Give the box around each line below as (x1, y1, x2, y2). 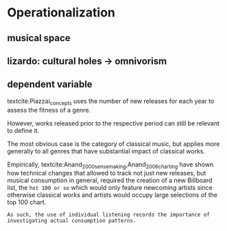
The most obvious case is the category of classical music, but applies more (7, 139, 221, 148)
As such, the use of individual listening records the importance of (7, 211, 211, 219)
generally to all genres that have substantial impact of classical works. (7, 147, 206, 155)
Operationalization (7, 5, 115, 21)
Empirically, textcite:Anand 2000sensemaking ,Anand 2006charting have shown (7, 160, 214, 170)
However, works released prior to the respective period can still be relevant (7, 119, 219, 127)
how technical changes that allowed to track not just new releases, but (7, 169, 206, 178)
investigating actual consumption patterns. (7, 217, 136, 224)
